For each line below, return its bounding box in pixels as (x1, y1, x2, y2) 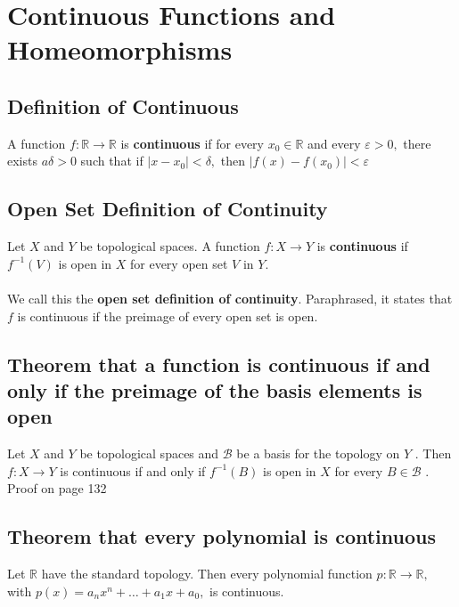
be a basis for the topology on (236, 444, 400, 463)
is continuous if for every (120, 134, 264, 152)
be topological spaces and (79, 444, 219, 463)
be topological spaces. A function (79, 237, 260, 255)
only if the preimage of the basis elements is (7, 376, 422, 403)
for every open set (130, 254, 228, 272)
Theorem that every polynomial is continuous (7, 522, 436, 550)
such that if (80, 151, 143, 170)
